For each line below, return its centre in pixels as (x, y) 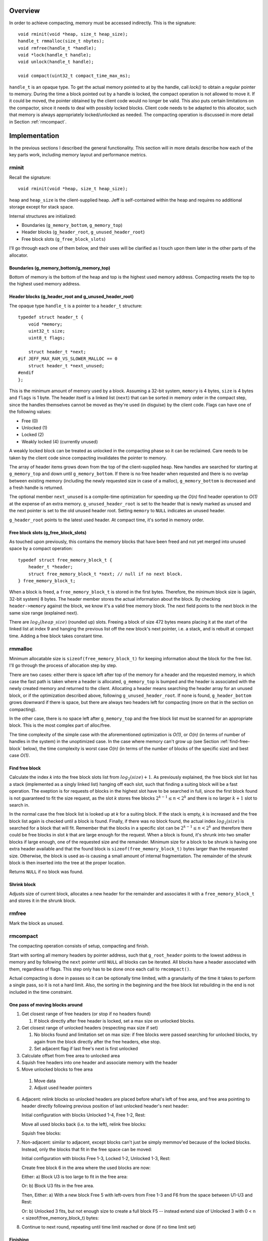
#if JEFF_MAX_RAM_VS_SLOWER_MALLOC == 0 (68, 359)
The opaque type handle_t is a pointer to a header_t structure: (76, 306)
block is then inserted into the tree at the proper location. (67, 863)
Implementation (34, 136)
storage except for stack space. (42, 207)
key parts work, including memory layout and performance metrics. (78, 154)
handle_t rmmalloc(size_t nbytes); (61, 41)
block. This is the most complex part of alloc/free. (60, 725)
